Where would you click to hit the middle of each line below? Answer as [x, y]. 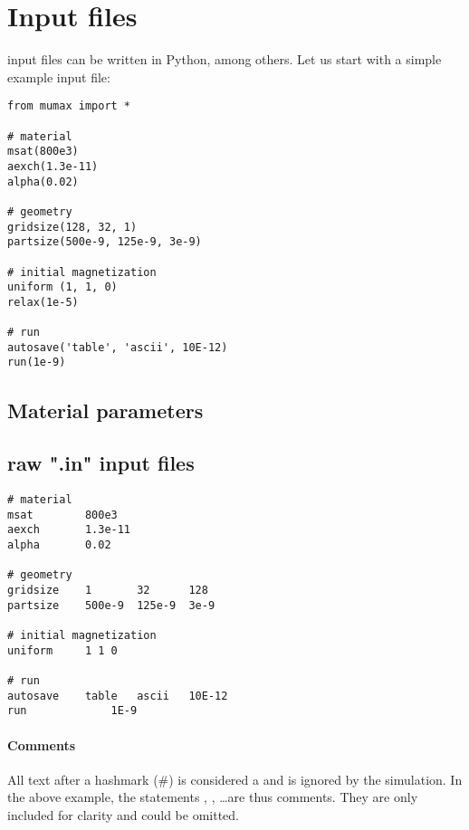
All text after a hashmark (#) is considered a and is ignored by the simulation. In [235, 779]
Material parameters [105, 410]
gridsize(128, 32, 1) [72, 227]
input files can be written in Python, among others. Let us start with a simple [225, 59]
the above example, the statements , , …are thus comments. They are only [213, 797]
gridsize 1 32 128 [108, 591]
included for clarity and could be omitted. [124, 814]
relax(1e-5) [43, 302]
